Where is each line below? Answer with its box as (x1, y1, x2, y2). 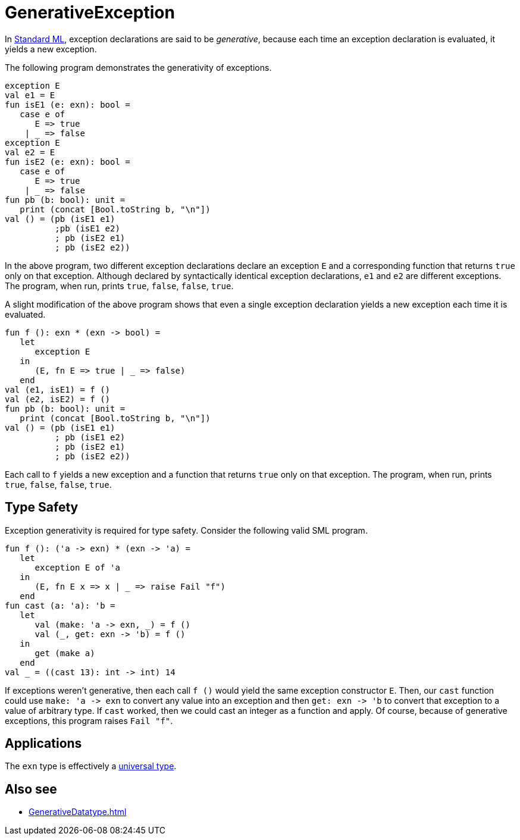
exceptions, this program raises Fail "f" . (5, 715, 173, 726)
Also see (5, 781, 57, 797)
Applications (5, 736, 82, 751)
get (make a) (35, 648, 95, 658)
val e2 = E (5, 147, 55, 157)
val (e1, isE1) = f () (5, 384, 111, 394)
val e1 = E (5, 90, 55, 100)
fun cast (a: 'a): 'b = (5, 600, 115, 610)
